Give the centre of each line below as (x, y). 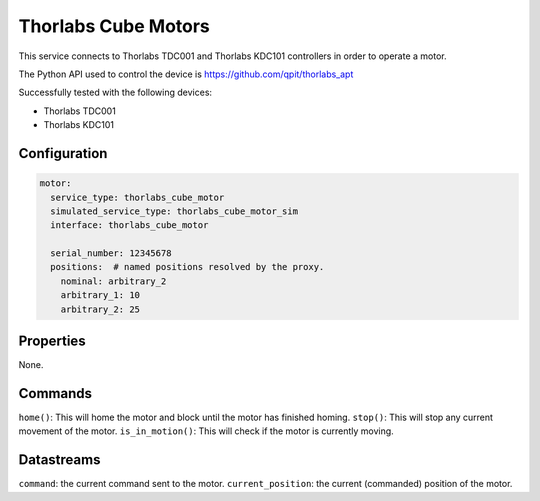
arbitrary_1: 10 (100, 295)
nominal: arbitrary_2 (113, 281)
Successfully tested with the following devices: (115, 92)
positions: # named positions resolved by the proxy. (187, 267)
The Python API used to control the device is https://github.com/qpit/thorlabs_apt (186, 74)
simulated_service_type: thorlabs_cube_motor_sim (174, 211)
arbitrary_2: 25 (100, 309)
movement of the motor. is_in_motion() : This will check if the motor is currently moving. (206, 431)
